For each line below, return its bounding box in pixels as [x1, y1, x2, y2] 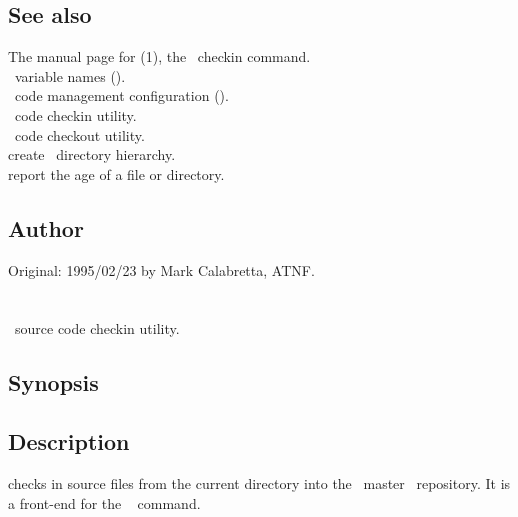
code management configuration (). [14, 85, 229, 106]
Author [8, 212, 84, 243]
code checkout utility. [14, 124, 145, 145]
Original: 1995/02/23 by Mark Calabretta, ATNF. [8, 259, 315, 280]
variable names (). [14, 65, 126, 86]
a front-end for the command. [8, 492, 201, 513]
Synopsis [8, 367, 99, 398]
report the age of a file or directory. [8, 163, 225, 184]
